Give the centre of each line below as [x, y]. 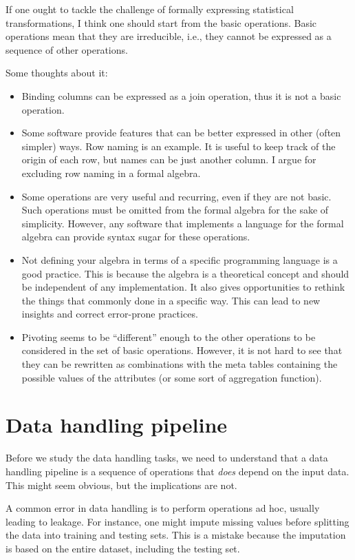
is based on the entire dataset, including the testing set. [123, 548]
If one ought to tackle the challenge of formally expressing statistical [150, 9]
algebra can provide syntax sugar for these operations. [136, 237]
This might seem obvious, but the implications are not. [121, 485]
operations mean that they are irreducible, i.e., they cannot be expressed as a [169, 36]
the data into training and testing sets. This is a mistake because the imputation [176, 535]
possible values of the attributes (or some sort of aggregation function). [172, 377]
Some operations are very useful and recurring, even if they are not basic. [176, 196]
